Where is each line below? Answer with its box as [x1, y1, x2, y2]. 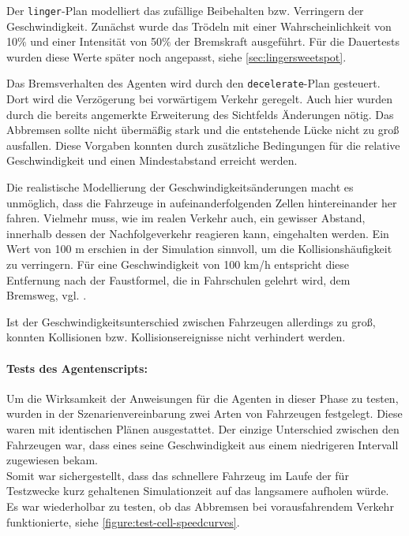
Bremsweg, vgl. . [6, 287, 87, 303]
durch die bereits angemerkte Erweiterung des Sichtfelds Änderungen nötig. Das [6, 106, 394, 122]
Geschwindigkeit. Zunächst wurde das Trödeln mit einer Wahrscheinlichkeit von [6, 17, 392, 34]
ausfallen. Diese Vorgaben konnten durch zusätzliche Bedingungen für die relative [6, 136, 400, 153]
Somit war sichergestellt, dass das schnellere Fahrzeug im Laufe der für [6, 467, 349, 483]
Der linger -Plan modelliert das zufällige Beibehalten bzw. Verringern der [6, 2, 364, 18]
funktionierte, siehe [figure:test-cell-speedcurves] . [6, 513, 240, 530]
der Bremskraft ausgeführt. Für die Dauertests [174, 33, 400, 50]
